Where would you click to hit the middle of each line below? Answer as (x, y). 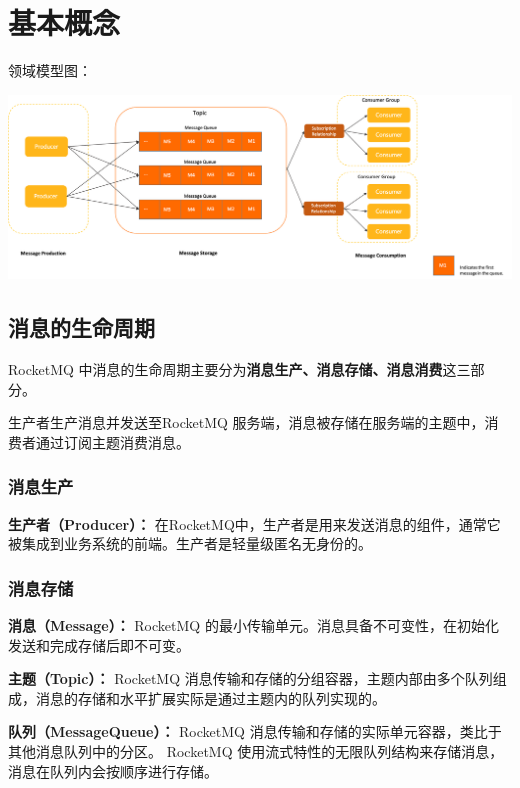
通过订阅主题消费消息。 (112, 441)
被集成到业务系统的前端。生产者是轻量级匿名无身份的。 (190, 543)
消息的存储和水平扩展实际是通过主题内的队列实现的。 (210, 697)
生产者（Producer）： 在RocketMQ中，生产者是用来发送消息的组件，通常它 (254, 523)
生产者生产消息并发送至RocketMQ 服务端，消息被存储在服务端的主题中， (246, 422)
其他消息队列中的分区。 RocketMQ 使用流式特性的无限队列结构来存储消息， (256, 751)
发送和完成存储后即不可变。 (99, 644)
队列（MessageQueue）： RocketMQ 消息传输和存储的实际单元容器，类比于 (255, 731)
